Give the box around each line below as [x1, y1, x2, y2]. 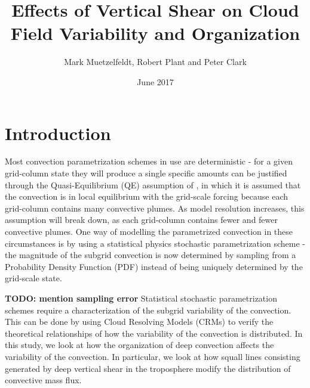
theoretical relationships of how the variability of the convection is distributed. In [5, 327, 303, 339]
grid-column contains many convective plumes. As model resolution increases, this [5, 201, 305, 214]
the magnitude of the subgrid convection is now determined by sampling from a [5, 249, 296, 261]
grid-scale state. [5, 272, 62, 284]
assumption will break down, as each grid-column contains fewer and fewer [5, 213, 278, 226]
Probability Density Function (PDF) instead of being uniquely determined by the [5, 260, 303, 272]
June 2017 [137, 75, 174, 88]
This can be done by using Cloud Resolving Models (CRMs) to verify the [5, 315, 274, 328]
